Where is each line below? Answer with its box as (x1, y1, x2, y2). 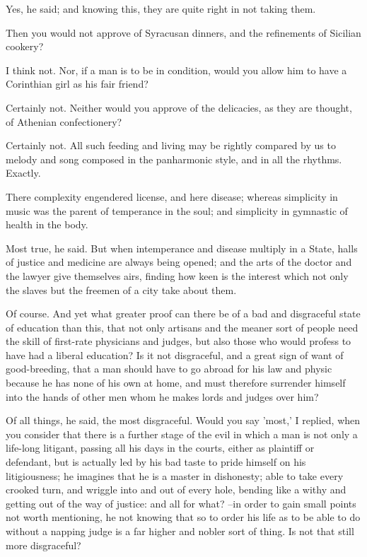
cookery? (6, 39, 44, 54)
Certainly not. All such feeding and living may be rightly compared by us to (6, 138, 336, 153)
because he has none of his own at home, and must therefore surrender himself (6, 375, 346, 390)
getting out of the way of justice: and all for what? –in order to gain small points (6, 496, 356, 510)
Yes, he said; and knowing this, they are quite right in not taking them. (6, 1, 316, 16)
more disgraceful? (6, 537, 81, 552)
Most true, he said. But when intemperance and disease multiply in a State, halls (6, 240, 358, 255)
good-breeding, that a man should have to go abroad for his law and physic (6, 361, 332, 376)
